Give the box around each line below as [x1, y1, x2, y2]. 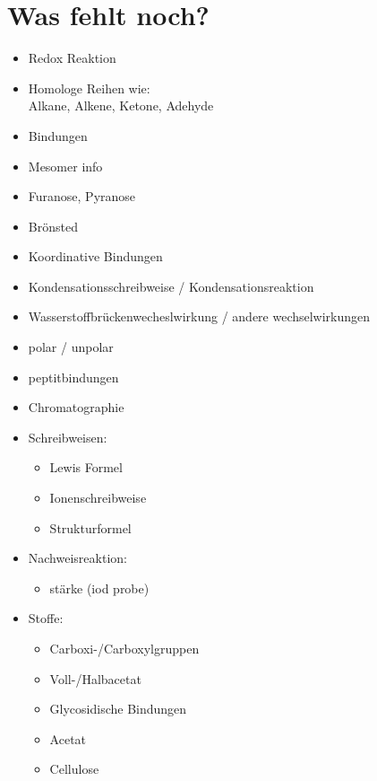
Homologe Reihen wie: [28, 78, 150, 97]
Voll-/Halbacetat [49, 669, 141, 688]
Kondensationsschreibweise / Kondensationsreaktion [28, 276, 314, 295]
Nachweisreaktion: [28, 548, 127, 567]
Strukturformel [49, 518, 132, 537]
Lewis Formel [49, 458, 123, 477]
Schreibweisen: [28, 427, 107, 446]
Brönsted [28, 216, 78, 235]
